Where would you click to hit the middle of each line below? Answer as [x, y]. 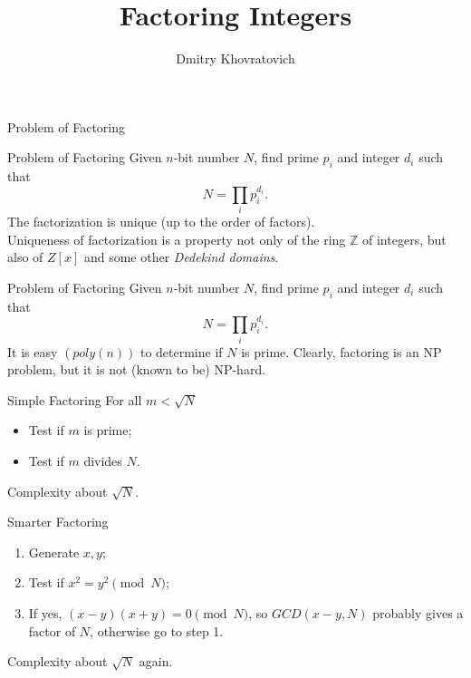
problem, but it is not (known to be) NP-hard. [137, 369]
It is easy [33, 351]
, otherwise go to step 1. [157, 630]
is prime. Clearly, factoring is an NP [341, 351]
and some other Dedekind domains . [181, 257]
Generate [54, 552]
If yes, [45, 613]
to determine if [181, 351]
